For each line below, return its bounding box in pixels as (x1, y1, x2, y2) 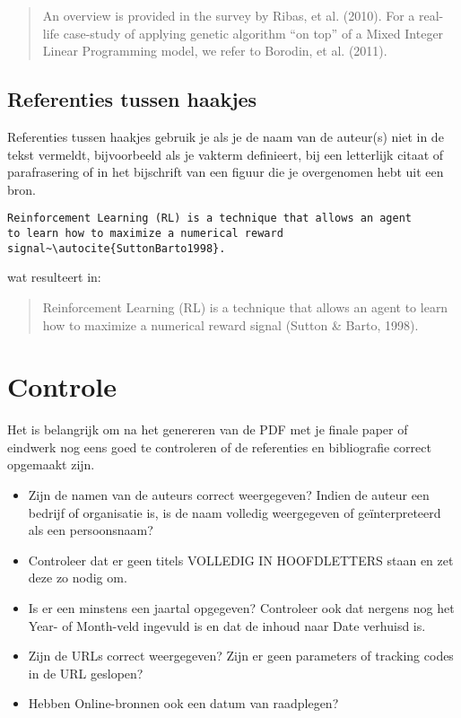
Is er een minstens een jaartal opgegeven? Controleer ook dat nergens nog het (28, 598, 455, 617)
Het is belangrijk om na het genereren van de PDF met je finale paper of (7, 420, 408, 439)
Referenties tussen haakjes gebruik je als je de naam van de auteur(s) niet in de (7, 127, 444, 145)
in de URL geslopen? (28, 663, 144, 682)
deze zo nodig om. (28, 568, 127, 587)
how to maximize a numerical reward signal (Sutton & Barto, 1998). (42, 315, 419, 334)
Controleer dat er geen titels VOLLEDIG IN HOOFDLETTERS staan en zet (28, 550, 454, 569)
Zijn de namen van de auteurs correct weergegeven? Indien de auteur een (28, 486, 430, 504)
